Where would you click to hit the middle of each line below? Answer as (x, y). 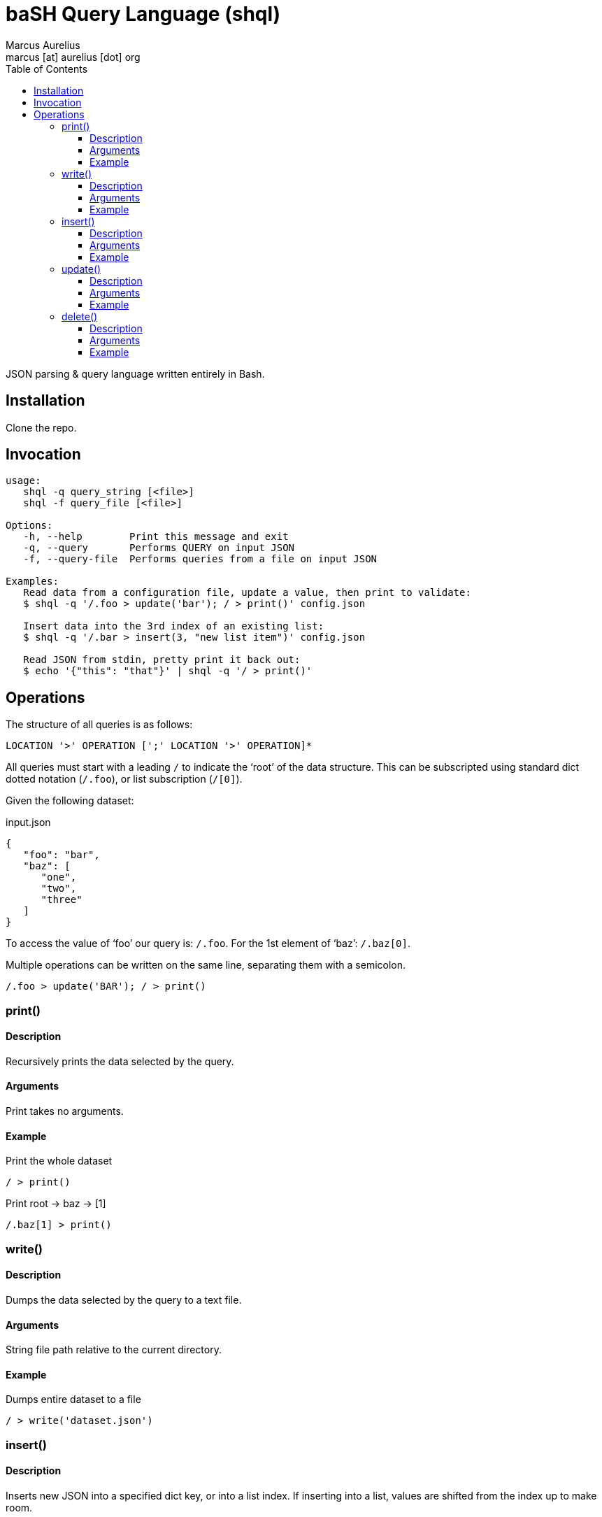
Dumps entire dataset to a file (73, 1400)
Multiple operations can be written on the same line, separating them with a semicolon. (206, 965)
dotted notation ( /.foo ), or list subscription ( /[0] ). (124, 779)
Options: (29, 526)
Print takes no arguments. (65, 1111)
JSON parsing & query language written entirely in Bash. (135, 373)
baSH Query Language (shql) (143, 14)
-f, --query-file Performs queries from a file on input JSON (200, 559)
